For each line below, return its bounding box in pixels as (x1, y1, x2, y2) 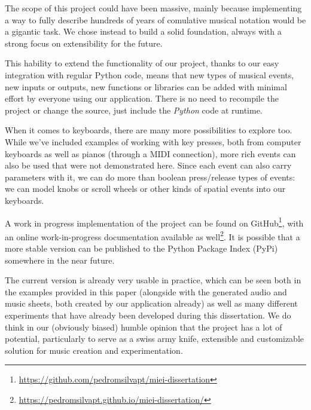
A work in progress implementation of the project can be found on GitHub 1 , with (5, 215, 304, 229)
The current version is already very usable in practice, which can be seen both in (5, 274, 301, 286)
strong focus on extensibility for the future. (5, 36, 163, 49)
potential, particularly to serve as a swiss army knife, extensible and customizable (5, 332, 304, 345)
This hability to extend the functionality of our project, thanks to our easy (5, 57, 279, 69)
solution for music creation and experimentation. (5, 344, 183, 356)
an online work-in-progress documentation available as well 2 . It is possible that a (5, 228, 300, 243)
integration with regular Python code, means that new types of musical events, (5, 68, 294, 81)
